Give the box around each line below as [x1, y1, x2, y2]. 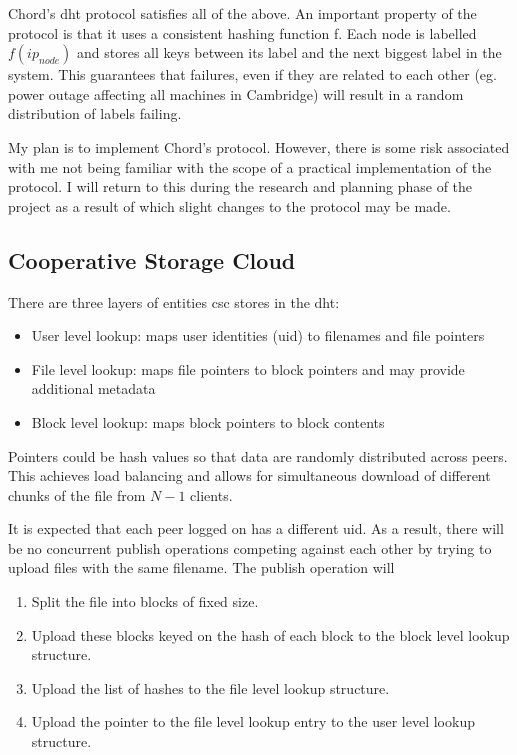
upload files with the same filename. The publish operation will [8, 557, 395, 578]
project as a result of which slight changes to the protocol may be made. [8, 195, 451, 216]
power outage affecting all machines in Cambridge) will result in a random [8, 83, 464, 104]
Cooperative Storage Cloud [8, 244, 296, 275]
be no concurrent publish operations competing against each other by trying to [8, 537, 492, 558]
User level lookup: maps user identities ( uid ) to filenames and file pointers [31, 325, 485, 346]
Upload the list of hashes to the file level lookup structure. [31, 677, 390, 698]
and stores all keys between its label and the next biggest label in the [77, 42, 502, 63]
